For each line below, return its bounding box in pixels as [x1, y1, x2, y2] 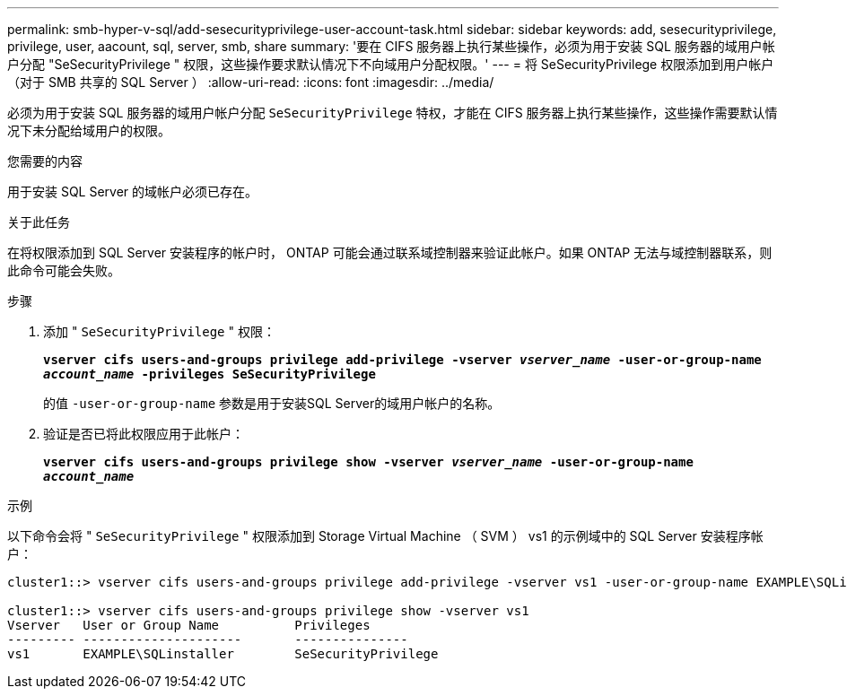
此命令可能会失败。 [7, 263, 120, 278]
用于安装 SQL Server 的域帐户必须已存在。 [7, 184, 258, 199]
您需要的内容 [7, 153, 83, 169]
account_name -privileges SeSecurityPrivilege [43, 367, 376, 381]
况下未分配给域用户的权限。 [7, 123, 170, 138]
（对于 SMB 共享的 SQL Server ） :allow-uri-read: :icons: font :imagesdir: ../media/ [7, 74, 494, 90]
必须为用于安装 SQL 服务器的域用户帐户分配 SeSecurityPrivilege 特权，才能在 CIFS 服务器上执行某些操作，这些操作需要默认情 [7, 105, 778, 120]
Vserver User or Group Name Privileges [7, 618, 371, 632]
